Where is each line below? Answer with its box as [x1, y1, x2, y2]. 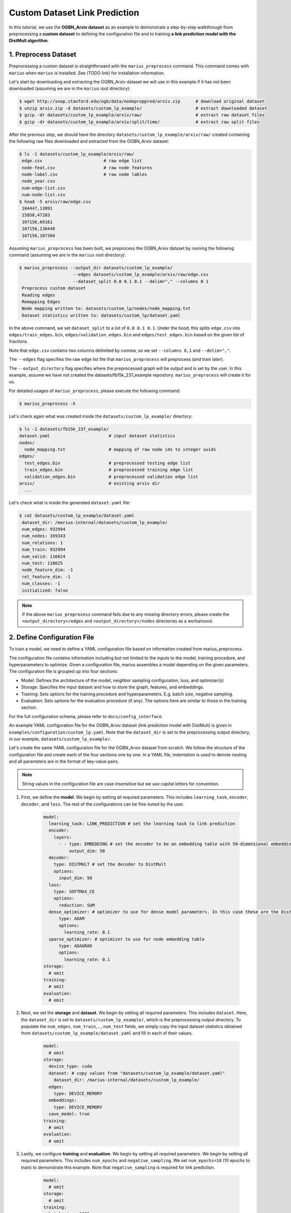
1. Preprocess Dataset [9, 50, 77, 59]
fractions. [9, 339, 29, 344]
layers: [53, 835, 72, 840]
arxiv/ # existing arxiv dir [19, 480, 160, 486]
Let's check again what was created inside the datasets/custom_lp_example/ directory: [9, 413, 193, 419]
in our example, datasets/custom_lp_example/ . [9, 736, 112, 742]
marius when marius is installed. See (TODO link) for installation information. [9, 70, 165, 76]
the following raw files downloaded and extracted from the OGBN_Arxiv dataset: [9, 138, 169, 144]
